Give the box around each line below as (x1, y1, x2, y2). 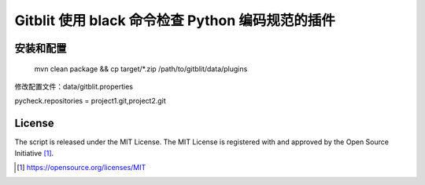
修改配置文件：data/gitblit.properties (14, 82, 134, 91)
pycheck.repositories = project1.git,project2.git (14, 96, 167, 106)
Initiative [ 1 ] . (14, 148, 54, 158)
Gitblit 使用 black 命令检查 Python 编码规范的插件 (14, 12, 336, 29)
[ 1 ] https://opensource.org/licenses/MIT (17, 163, 146, 172)
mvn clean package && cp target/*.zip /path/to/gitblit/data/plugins (34, 63, 248, 74)
